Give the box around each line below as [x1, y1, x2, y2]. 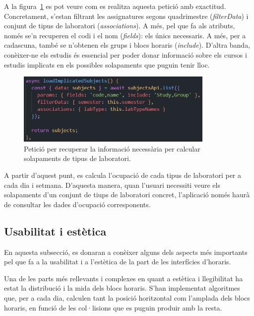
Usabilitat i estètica [4, 223, 107, 238]
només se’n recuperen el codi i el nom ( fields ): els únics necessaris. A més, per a [4, 30, 246, 40]
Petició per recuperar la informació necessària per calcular [24, 143, 200, 154]
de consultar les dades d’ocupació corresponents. [4, 199, 151, 209]
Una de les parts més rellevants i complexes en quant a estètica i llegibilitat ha [4, 273, 243, 283]
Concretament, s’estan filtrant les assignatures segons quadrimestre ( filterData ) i [4, 10, 249, 21]
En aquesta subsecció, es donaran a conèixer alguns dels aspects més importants [4, 246, 248, 257]
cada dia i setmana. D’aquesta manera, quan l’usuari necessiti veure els [4, 179, 220, 190]
